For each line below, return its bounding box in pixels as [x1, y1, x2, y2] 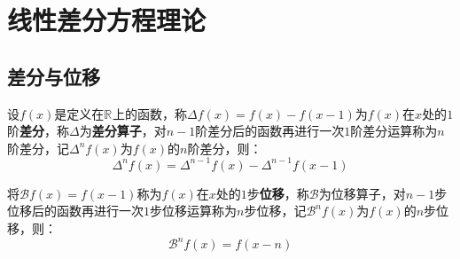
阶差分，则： [187, 138, 262, 157]
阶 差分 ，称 [7, 122, 69, 140]
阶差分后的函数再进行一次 [195, 122, 345, 140]
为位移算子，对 [318, 184, 406, 202]
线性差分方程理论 [7, 2, 207, 38]
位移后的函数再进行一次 [7, 201, 144, 220]
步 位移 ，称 [246, 184, 309, 202]
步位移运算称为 [150, 201, 237, 220]
